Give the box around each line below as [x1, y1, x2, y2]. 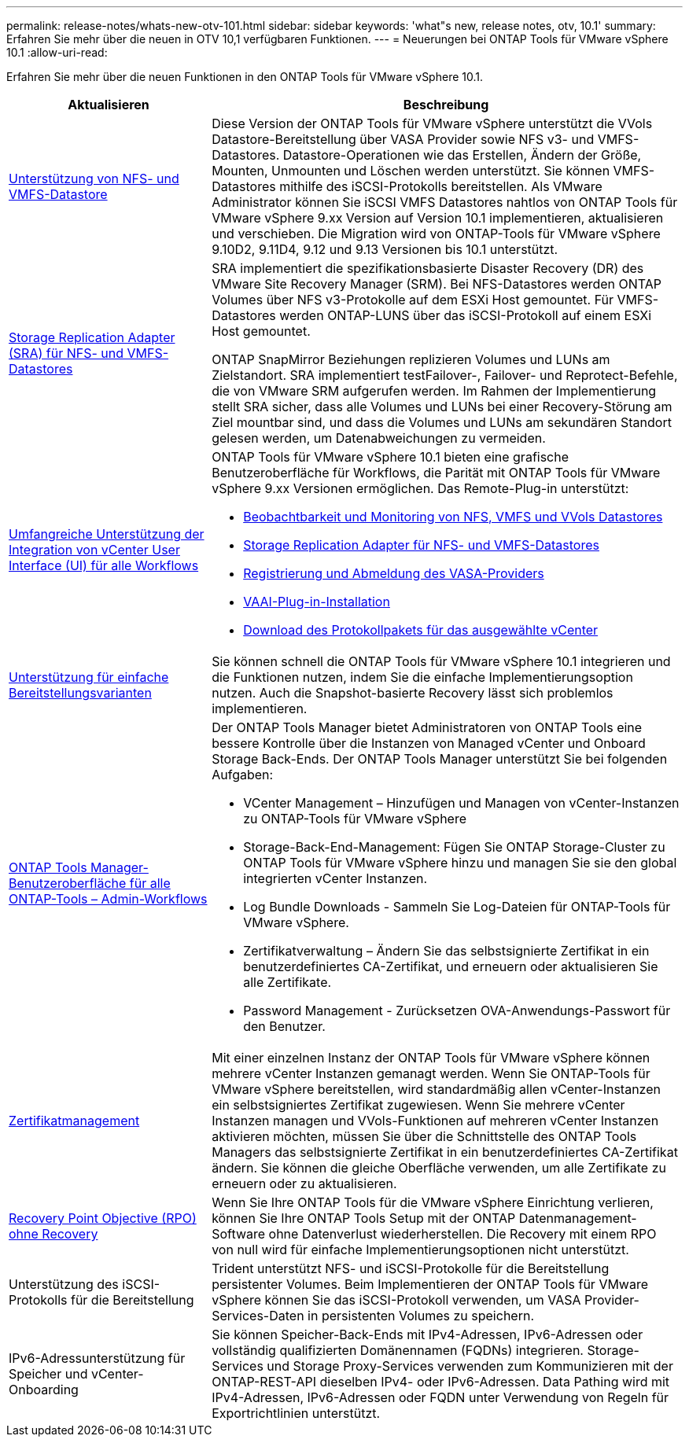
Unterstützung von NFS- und [9, 171, 179, 186]
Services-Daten [212, 1308, 304, 1323]
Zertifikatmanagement [9, 1113, 140, 1128]
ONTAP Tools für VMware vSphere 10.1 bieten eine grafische [212, 449, 569, 465]
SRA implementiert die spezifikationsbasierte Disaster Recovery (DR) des [212, 260, 644, 276]
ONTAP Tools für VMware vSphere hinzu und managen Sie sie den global [243, 855, 677, 871]
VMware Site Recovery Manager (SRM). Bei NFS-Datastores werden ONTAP [212, 276, 662, 292]
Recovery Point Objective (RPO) [9, 1210, 197, 1226]
